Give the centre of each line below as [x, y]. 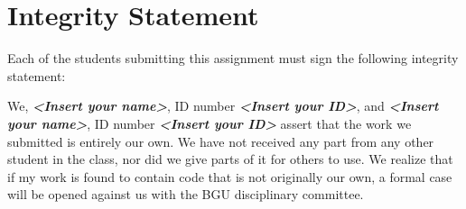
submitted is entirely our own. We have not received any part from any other [221, 141]
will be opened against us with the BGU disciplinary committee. [186, 194]
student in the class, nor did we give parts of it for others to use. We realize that [230, 159]
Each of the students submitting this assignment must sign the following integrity [233, 58]
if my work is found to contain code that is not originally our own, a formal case [230, 176]
